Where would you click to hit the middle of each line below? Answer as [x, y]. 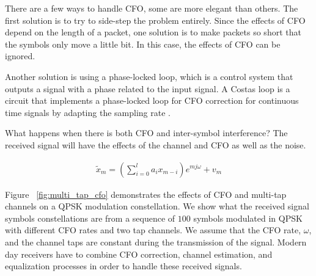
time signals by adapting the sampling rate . [88, 112]
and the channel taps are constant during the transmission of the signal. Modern [156, 241]
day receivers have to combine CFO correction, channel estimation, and [139, 254]
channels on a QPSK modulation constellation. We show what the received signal [157, 206]
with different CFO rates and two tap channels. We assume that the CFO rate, [153, 230]
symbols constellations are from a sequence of [90, 218]
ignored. [20, 56]
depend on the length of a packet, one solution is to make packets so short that [153, 32]
